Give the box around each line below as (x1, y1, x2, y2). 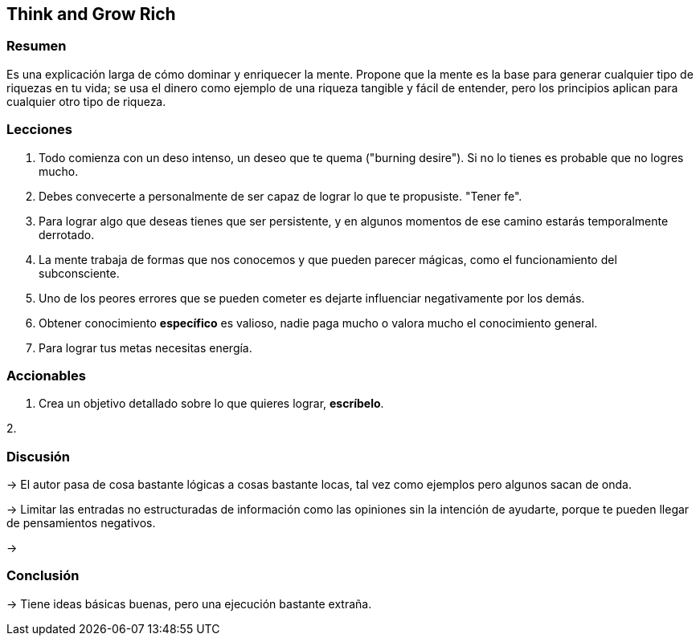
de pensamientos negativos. (6, 516, 156, 530)
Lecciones (6, 121, 72, 138)
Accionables (6, 367, 86, 384)
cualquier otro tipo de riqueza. (6, 94, 166, 108)
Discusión (6, 448, 71, 465)
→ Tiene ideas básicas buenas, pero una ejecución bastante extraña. (6, 596, 372, 611)
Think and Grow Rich (6, 4, 176, 24)
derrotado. (39, 227, 95, 242)
